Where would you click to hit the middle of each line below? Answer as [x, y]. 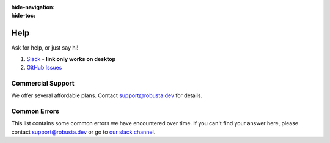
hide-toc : [24, 16]
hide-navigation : [33, 7]
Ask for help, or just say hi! [45, 48]
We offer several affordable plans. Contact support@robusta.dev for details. [107, 95]
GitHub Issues [44, 68]
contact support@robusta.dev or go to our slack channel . [83, 132]
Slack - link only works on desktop [71, 59]
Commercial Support [43, 83]
